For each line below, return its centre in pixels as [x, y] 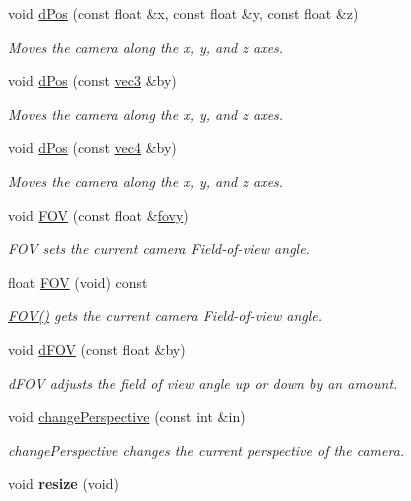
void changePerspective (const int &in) [127, 416]
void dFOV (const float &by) [97, 348]
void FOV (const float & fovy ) [98, 214]
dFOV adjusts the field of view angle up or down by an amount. [203, 382]
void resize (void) [63, 483]
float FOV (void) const [78, 281]
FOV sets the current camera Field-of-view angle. [159, 248]
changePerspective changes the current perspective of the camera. [206, 449]
